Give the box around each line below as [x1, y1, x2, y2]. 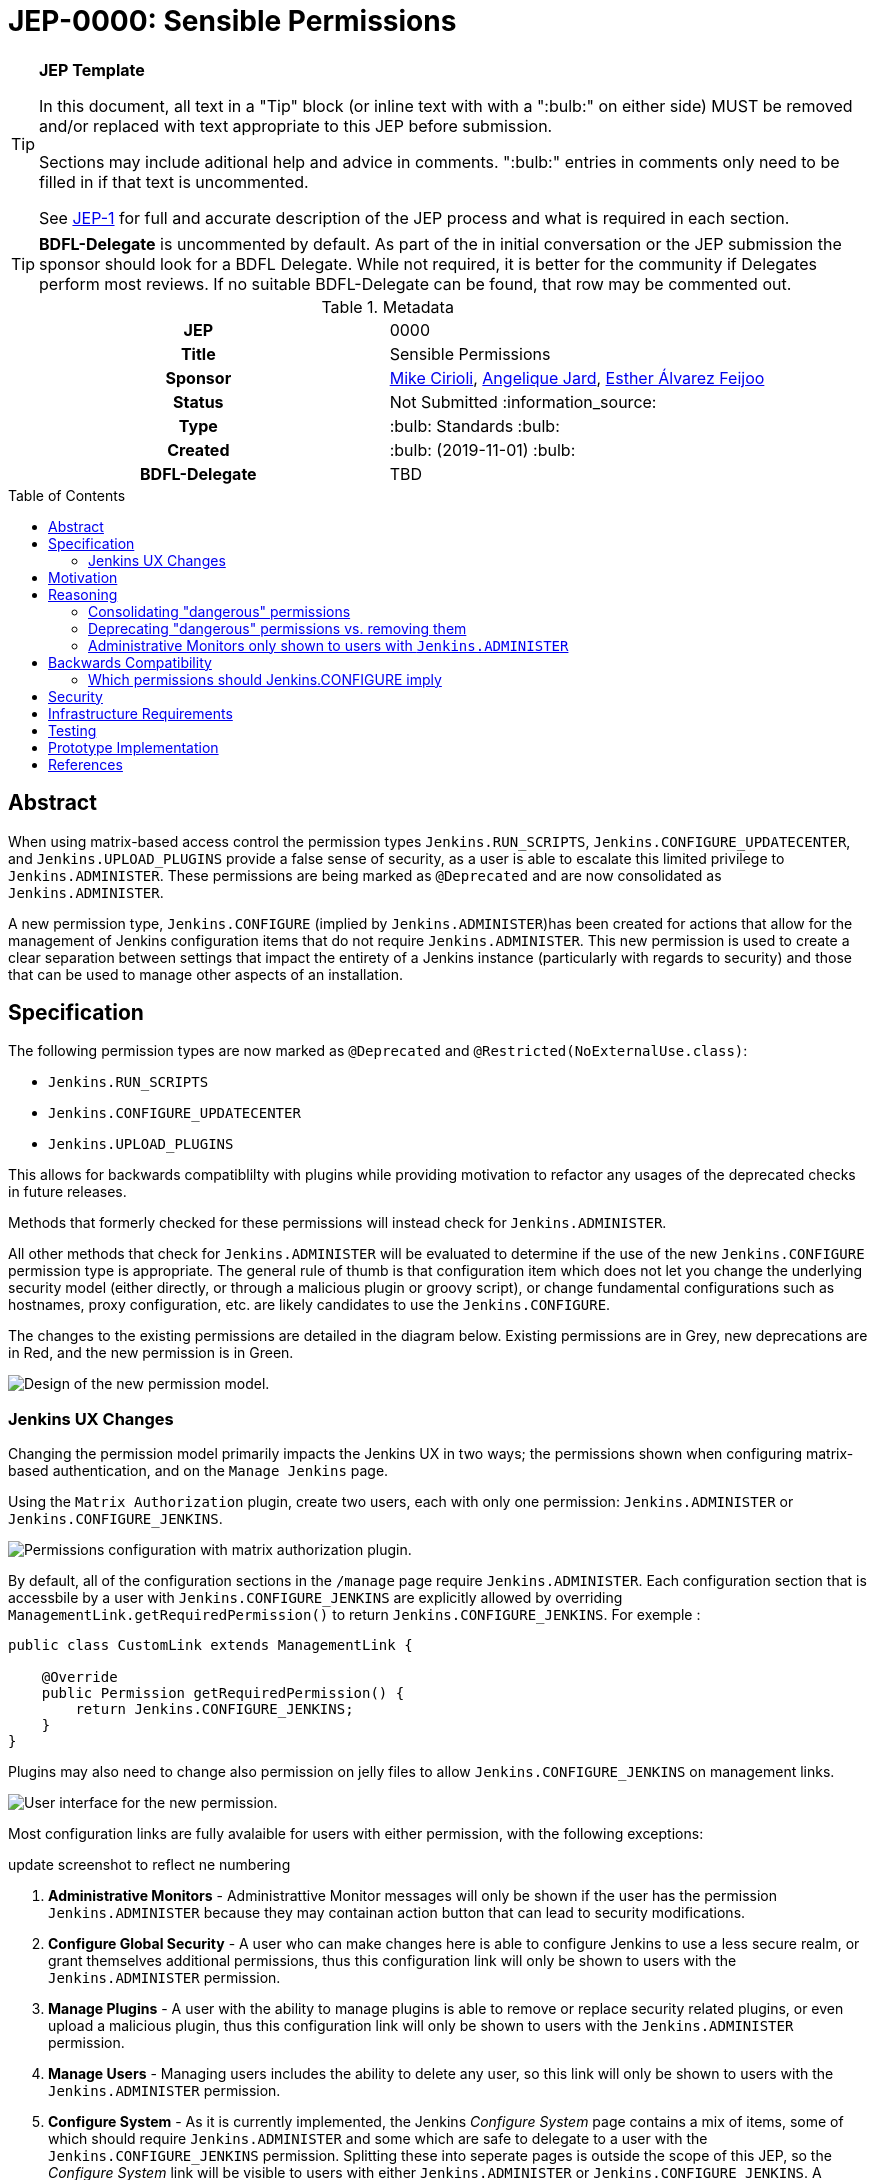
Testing [48, 721, 97, 739]
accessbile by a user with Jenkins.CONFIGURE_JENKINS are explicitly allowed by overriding [8, 1589, 623, 1607]
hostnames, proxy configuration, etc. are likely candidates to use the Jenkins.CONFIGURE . [8, 1296, 611, 1314]
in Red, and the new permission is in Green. [8, 1344, 294, 1362]
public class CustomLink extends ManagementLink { [8, 1637, 413, 1654]
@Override [41, 1669, 118, 1686]
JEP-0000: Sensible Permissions [8, 4, 457, 38]
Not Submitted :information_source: [389, 391, 657, 412]
